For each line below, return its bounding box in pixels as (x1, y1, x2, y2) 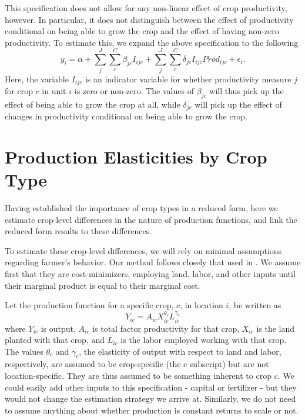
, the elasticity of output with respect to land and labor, (79, 345, 281, 357)
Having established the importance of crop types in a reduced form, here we (5, 202, 278, 214)
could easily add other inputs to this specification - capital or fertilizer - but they (5, 381, 297, 393)
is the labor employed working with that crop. (120, 334, 287, 346)
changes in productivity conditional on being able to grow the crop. (5, 110, 247, 122)
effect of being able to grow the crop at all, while (5, 98, 180, 110)
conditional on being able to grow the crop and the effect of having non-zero (5, 25, 279, 37)
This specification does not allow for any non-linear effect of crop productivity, (5, 2, 287, 14)
